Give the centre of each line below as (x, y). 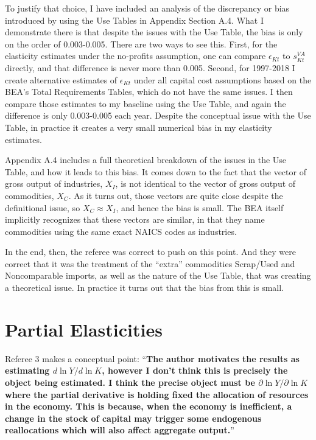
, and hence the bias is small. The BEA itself (200, 207)
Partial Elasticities (84, 329)
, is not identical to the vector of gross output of (205, 183)
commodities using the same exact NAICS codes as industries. (121, 231)
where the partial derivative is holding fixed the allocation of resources (157, 394)
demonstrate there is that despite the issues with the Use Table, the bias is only (154, 32)
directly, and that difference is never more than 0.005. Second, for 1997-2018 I (150, 67)
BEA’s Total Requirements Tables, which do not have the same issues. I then (149, 92)
